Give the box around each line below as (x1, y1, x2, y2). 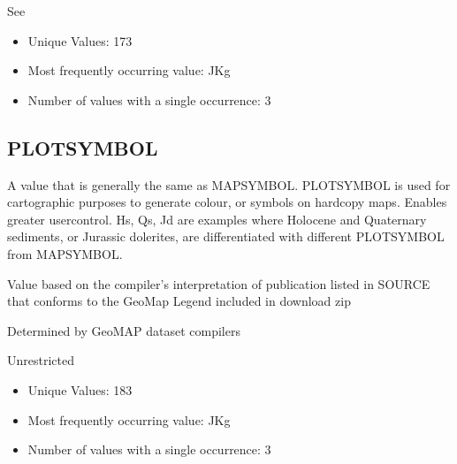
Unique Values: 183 (27, 380, 133, 399)
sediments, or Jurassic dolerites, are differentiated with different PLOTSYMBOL (7, 227, 445, 246)
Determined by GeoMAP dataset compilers (7, 321, 240, 339)
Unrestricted (7, 351, 74, 369)
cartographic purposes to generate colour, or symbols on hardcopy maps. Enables (7, 193, 447, 211)
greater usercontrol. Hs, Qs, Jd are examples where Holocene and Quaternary (7, 209, 427, 228)
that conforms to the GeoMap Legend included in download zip (7, 292, 351, 310)
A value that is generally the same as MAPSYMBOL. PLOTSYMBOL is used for (7, 175, 451, 194)
